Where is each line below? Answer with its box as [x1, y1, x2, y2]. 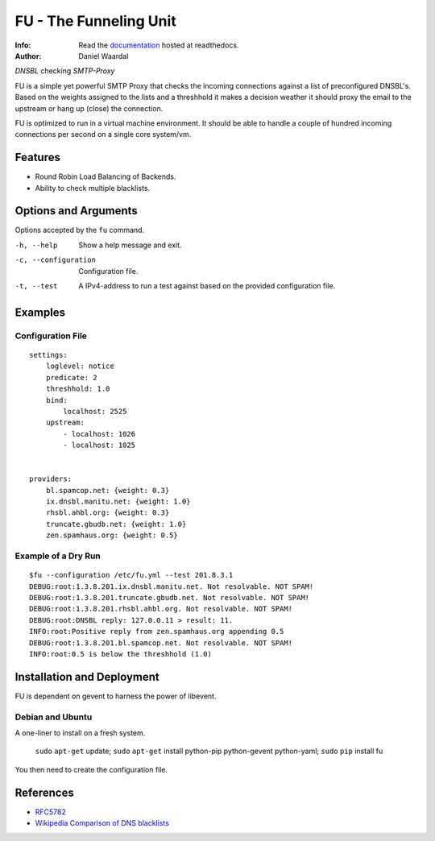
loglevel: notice [45, 362, 114, 371]
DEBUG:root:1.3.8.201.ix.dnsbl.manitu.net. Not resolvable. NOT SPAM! [29, 582, 314, 591]
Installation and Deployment [14, 669, 160, 684]
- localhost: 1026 [63, 429, 136, 438]
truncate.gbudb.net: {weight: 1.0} [45, 520, 187, 528]
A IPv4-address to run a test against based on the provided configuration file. [78, 281, 336, 291]
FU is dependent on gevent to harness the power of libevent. [14, 691, 217, 701]
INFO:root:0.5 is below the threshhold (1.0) [29, 649, 213, 658]
